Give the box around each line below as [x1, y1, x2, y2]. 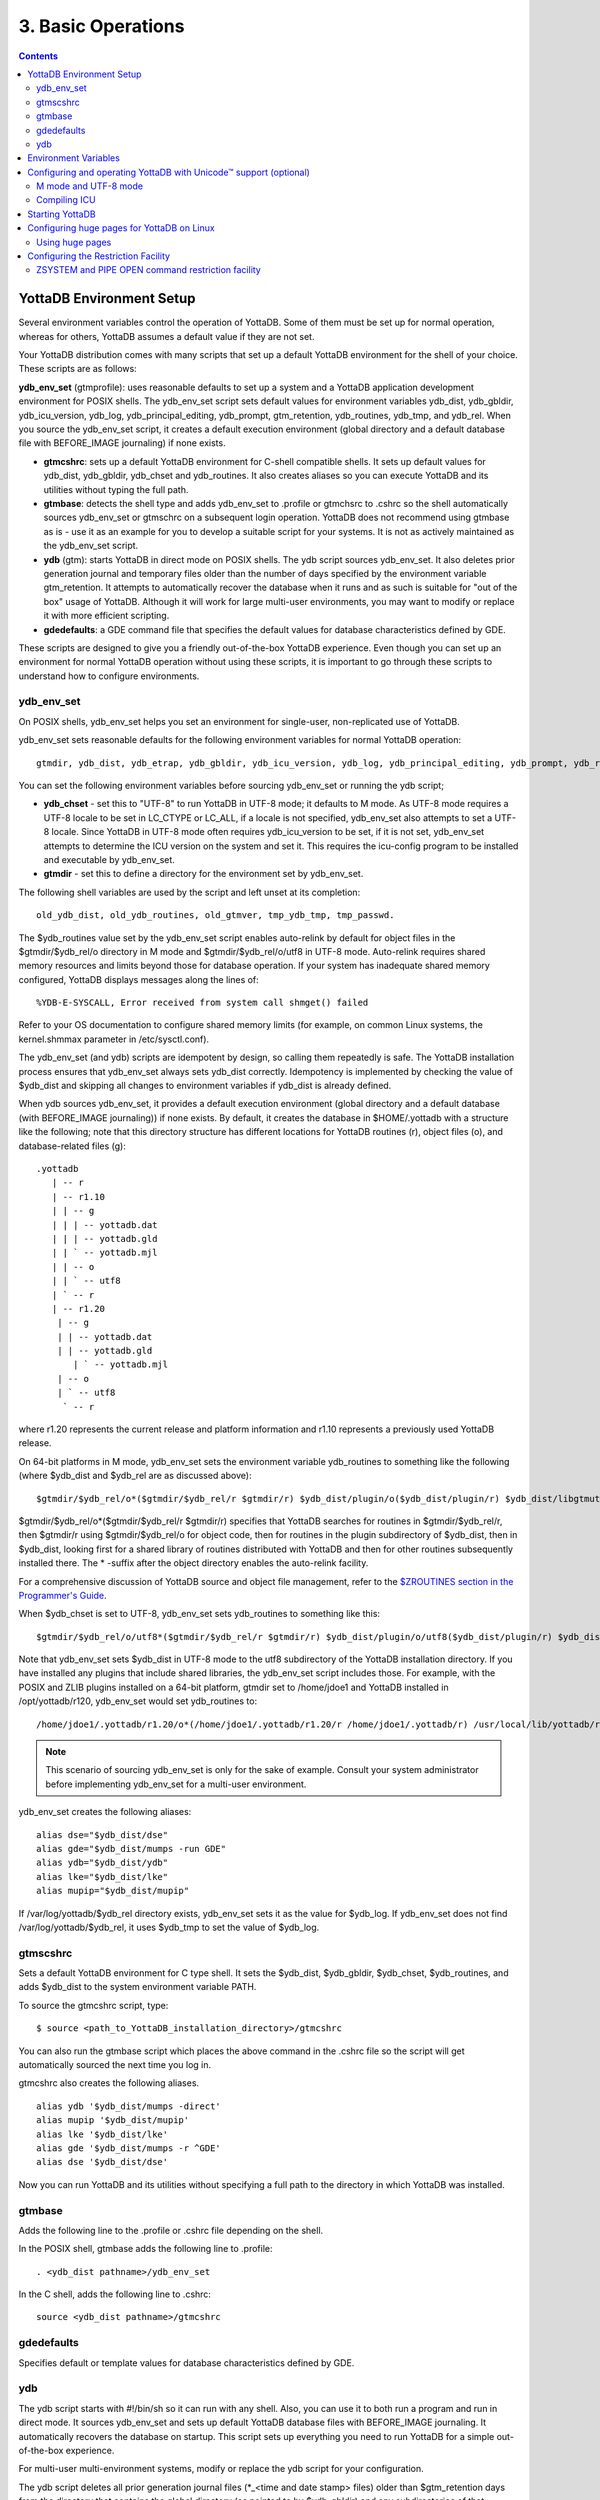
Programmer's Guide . [18, 1589, 107, 1601]
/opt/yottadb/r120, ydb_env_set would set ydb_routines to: [18, 1695, 258, 1707]
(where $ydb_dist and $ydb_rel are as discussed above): [18, 1470, 252, 1482]
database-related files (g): [18, 1140, 127, 1152]
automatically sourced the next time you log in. [18, 2059, 212, 2071]
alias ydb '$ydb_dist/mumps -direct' [36, 2100, 222, 2112]
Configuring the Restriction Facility [27, 250, 170, 262]
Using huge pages [36, 236, 112, 248]
